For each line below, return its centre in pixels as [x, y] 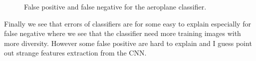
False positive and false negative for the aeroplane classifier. [115, 6]
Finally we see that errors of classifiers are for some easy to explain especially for [128, 23]
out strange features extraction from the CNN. [75, 53]
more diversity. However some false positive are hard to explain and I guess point [128, 43]
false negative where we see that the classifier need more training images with [123, 33]
